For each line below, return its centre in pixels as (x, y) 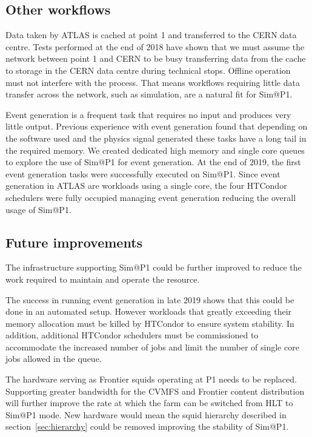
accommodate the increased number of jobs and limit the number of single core (152, 347)
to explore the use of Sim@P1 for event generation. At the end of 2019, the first (153, 162)
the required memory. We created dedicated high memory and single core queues (155, 150)
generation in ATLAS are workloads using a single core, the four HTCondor (146, 186)
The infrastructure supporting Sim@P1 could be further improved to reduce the (154, 267)
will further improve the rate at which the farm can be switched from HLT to (149, 403)
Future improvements (74, 242)
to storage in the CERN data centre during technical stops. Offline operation (148, 70)
